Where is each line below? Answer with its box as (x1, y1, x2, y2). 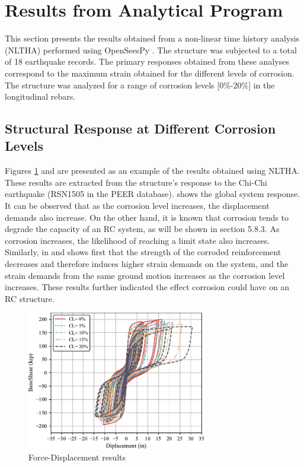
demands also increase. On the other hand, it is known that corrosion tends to (5, 211, 289, 223)
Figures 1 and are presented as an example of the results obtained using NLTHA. (5, 164, 300, 177)
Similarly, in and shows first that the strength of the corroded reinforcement (5, 246, 281, 258)
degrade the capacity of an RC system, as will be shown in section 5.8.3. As (5, 223, 280, 235)
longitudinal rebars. (5, 90, 76, 103)
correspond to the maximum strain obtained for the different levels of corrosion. (5, 66, 295, 79)
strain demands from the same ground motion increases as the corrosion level (5, 269, 285, 281)
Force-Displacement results (28, 451, 126, 463)
